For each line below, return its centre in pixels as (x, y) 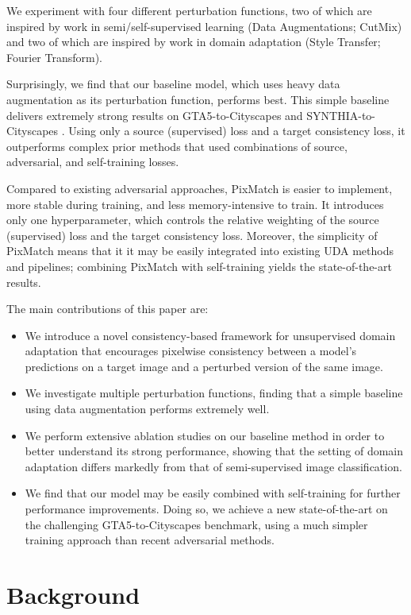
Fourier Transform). (55, 57)
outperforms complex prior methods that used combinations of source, (177, 146)
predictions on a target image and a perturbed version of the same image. (204, 366)
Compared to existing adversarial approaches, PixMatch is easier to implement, (200, 188)
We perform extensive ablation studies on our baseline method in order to (205, 435)
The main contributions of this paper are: (108, 309)
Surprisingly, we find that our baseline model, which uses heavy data (173, 84)
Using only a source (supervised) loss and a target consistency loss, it (237, 131)
